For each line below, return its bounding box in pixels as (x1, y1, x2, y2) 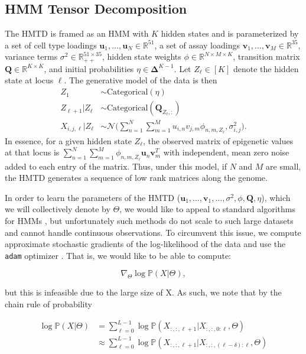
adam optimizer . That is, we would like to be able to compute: (5, 249, 231, 261)
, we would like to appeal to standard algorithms (119, 203, 295, 215)
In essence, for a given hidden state (5, 134, 132, 147)
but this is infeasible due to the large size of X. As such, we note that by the (5, 286, 282, 298)
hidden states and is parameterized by (161, 27, 299, 40)
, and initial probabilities (44, 62, 134, 74)
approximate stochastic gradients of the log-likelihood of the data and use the (5, 238, 286, 250)
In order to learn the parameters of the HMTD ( (5, 191, 181, 203)
